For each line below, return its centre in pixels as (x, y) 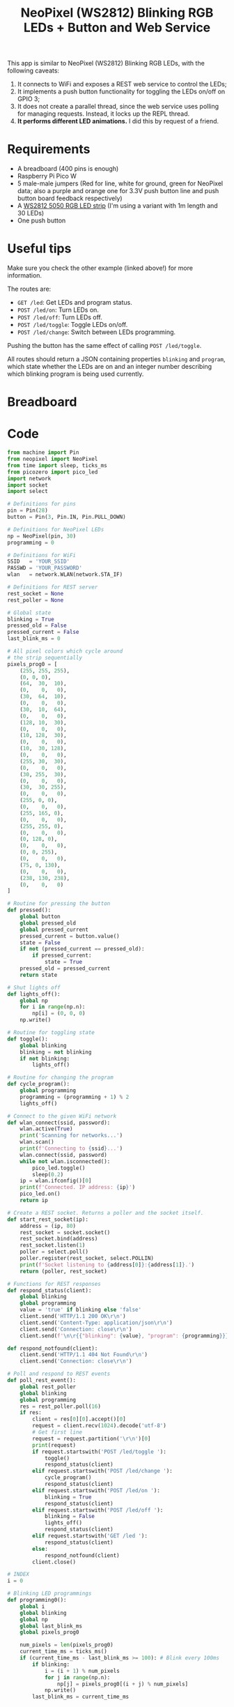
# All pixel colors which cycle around (65, 651)
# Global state (29, 613)
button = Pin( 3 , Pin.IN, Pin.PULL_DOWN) (67, 517)
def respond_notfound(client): (53, 1348)
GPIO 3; (29, 99)
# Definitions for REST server (53, 587)
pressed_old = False (37, 625)
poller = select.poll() (54, 1252)
